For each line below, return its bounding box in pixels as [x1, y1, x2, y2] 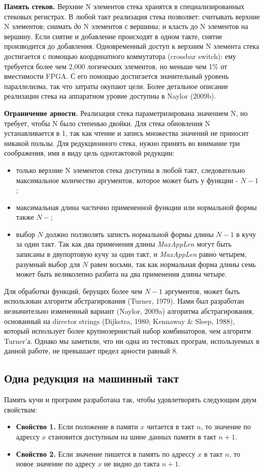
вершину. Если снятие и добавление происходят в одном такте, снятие [4, 31, 222, 41]
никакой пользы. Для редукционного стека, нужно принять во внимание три [4, 137, 240, 148]
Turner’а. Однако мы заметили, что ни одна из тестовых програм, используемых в [4, 335, 259, 346]
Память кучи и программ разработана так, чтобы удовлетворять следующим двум [4, 394, 257, 405]
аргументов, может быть [164, 285, 240, 296]
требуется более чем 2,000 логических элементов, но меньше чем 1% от [4, 61, 227, 71]
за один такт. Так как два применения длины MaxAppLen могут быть [16, 239, 232, 249]
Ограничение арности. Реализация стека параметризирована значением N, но [4, 107, 248, 118]
